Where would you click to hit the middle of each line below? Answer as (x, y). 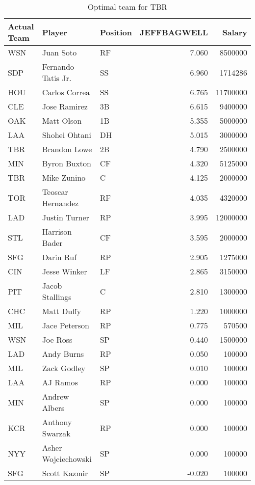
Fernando (58, 67)
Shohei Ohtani (66, 135)
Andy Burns (63, 354)
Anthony (57, 422)
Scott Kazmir (65, 473)
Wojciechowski (67, 459)
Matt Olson (62, 121)
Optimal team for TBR (127, 7)
